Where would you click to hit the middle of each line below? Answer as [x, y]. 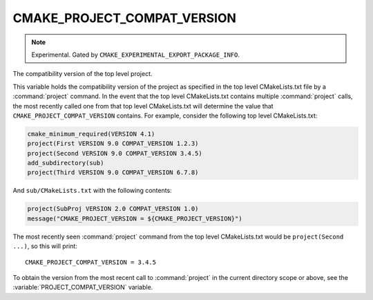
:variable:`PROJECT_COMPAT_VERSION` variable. [83, 288]
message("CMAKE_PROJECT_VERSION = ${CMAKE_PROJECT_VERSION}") [135, 218]
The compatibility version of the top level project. [83, 74]
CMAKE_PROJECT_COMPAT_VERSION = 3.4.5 [91, 262]
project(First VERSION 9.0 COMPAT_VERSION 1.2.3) [113, 144]
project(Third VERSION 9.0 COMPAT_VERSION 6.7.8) [113, 172]
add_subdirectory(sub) [66, 163]
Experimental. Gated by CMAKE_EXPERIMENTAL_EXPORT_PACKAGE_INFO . [136, 55]
